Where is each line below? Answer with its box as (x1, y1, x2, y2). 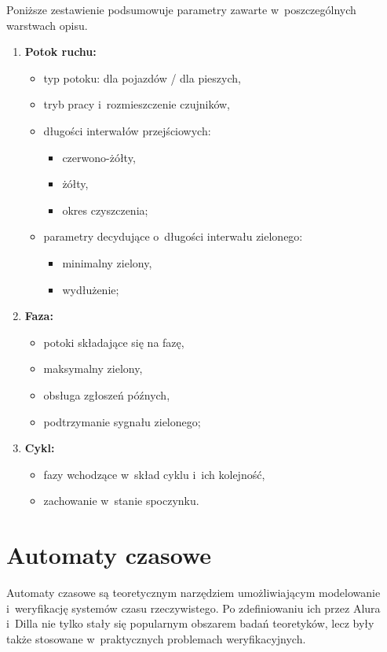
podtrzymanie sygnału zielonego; (43, 413, 201, 429)
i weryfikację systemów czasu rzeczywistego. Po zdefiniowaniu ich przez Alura (6, 599, 381, 616)
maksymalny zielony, (43, 360, 143, 377)
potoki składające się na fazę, (43, 333, 184, 350)
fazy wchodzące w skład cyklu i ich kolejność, (43, 466, 265, 482)
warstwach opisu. (6, 17, 88, 33)
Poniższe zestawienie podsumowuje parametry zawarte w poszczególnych (6, 2, 356, 17)
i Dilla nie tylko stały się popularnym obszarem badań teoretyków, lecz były (6, 615, 374, 632)
